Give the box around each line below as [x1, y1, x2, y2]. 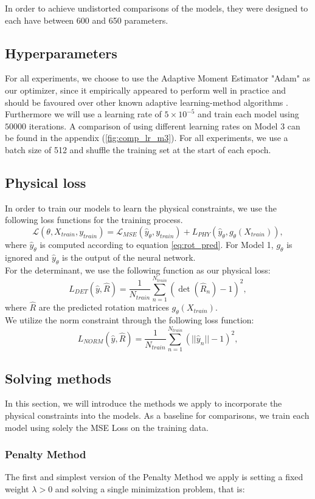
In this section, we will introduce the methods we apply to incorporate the [5, 397, 282, 410]
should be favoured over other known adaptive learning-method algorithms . [5, 95, 288, 108]
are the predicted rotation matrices [38, 301, 169, 314]
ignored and [5, 250, 49, 263]
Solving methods [5, 368, 111, 387]
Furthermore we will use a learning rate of [5, 108, 162, 120]
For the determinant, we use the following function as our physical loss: [5, 263, 271, 276]
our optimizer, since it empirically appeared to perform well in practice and [5, 83, 286, 96]
